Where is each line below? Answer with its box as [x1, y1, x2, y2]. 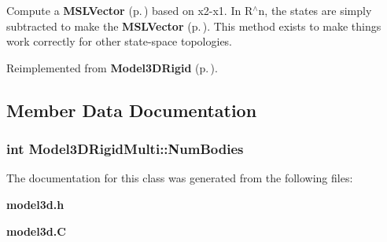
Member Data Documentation [6, 97, 257, 122]
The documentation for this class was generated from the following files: [6, 170, 353, 186]
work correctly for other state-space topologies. [6, 33, 233, 49]
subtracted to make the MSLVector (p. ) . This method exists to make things [6, 17, 381, 34]
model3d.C [6, 222, 66, 239]
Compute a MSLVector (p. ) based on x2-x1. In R [6, 2, 253, 18]
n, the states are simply [258, 2, 372, 18]
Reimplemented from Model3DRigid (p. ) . [6, 59, 218, 75]
